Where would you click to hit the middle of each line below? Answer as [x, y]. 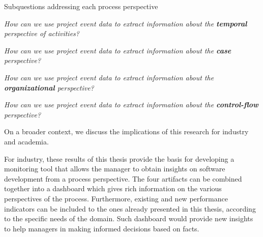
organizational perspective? [49, 87]
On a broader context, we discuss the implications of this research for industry [126, 131]
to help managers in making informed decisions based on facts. [102, 228]
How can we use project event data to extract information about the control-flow [131, 105]
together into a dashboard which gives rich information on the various [113, 188]
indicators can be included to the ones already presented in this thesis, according [130, 208]
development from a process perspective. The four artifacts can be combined [123, 178]
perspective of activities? [42, 33]
